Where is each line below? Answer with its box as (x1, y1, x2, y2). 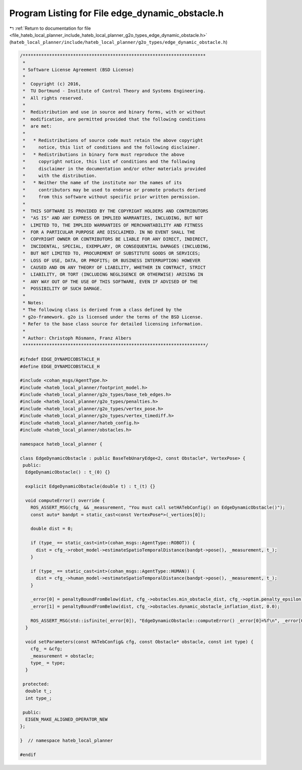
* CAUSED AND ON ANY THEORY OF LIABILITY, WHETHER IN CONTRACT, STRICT (23, 265, 206, 270)
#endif (20, 752, 36, 757)
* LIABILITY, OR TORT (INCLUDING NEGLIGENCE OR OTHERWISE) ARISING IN (23, 271, 203, 278)
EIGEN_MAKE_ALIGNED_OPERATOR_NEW (25, 717, 108, 723)
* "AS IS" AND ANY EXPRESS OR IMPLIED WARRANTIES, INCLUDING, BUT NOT (23, 215, 203, 221)
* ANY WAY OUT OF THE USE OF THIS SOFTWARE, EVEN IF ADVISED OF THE (23, 279, 198, 285)
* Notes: (23, 300, 44, 305)
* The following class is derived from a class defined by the (23, 307, 182, 313)
